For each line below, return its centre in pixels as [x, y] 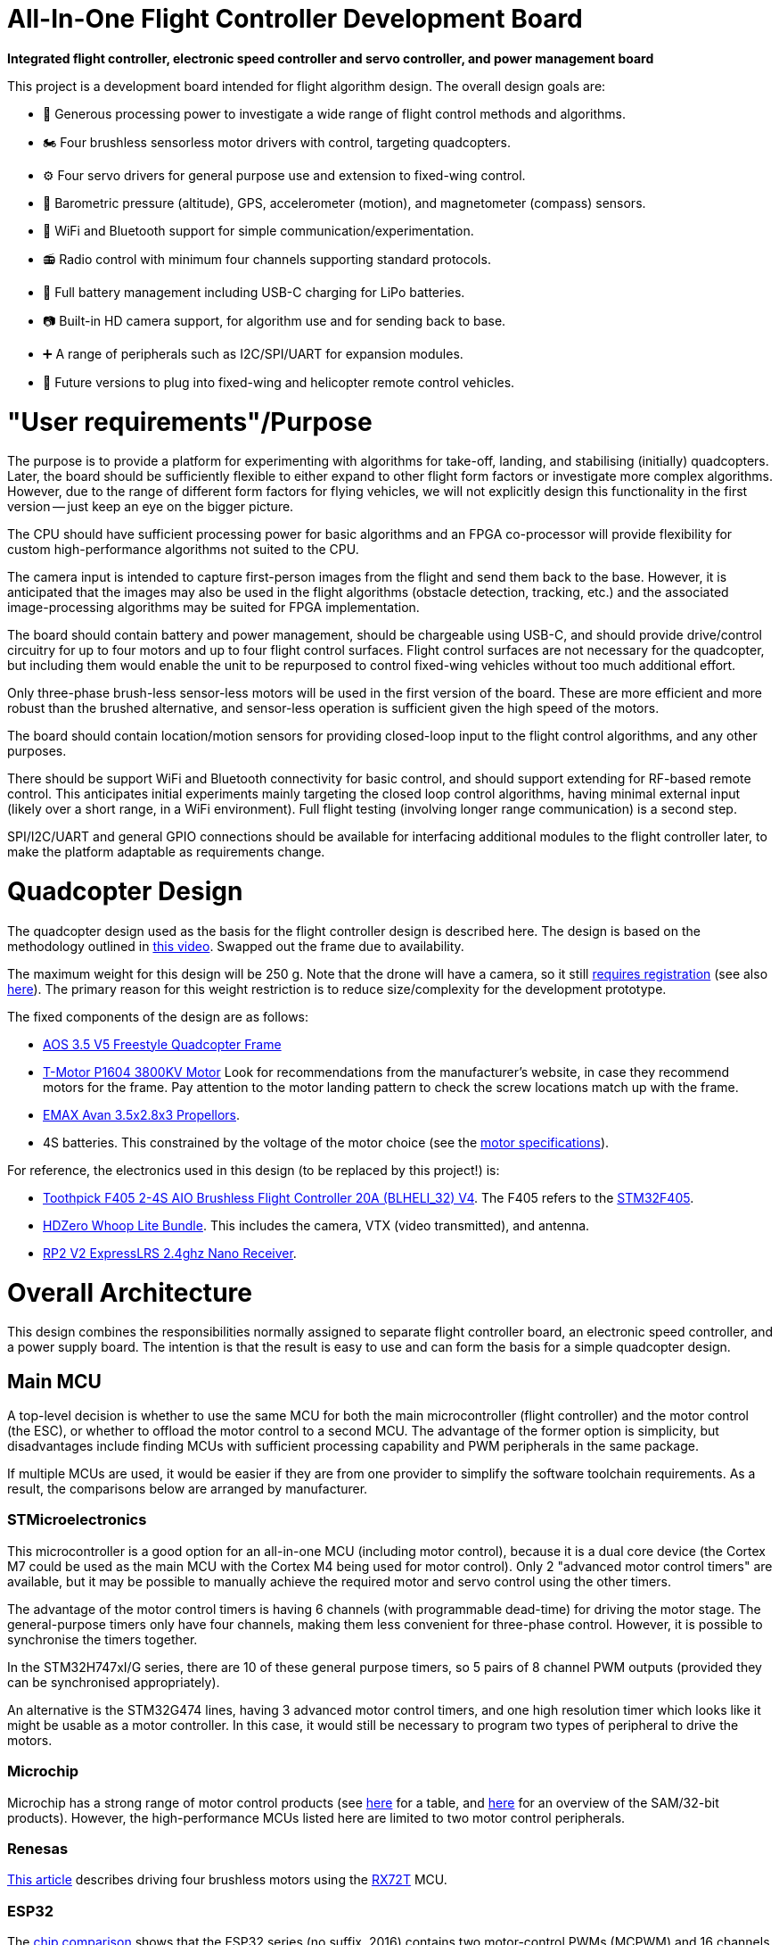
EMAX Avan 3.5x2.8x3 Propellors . [142, 1114]
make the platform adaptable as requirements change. [166, 852]
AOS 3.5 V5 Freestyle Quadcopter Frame [162, 1044]
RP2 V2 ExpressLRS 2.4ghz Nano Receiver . [170, 1253]
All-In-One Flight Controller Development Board [295, 19]
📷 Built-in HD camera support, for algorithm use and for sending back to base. [275, 320]
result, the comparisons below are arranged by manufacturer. [188, 1489]
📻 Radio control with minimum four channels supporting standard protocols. [267, 259]
